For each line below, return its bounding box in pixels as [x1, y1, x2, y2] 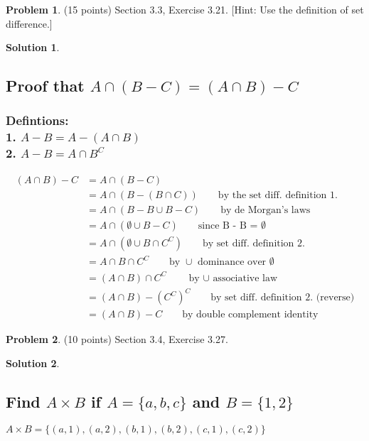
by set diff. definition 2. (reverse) [210, 293, 355, 303]
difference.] [6, 16, 53, 31]
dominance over [198, 257, 267, 268]
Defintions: [6, 111, 69, 129]
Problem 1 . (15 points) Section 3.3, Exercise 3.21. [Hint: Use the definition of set [6, 2, 364, 16]
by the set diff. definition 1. [218, 190, 338, 200]
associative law [213, 273, 278, 283]
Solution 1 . [6, 40, 60, 55]
